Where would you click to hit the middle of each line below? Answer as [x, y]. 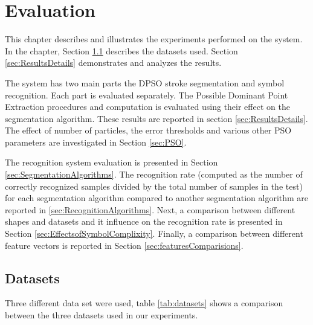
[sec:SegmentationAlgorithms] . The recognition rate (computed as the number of [154, 174]
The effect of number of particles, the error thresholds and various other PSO [148, 130]
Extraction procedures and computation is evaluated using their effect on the [147, 107]
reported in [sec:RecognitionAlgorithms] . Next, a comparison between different [150, 209]
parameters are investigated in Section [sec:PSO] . [96, 142]
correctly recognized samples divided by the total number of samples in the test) [154, 186]
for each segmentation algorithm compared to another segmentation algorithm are [157, 198]
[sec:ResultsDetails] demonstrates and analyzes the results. [113, 63]
